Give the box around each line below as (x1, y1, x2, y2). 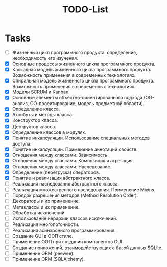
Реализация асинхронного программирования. (12, 227, 116, 233)
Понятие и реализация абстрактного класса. (12, 175, 111, 181)
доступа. (12, 140, 32, 147)
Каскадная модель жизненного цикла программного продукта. (12, 67, 152, 73)
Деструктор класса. (12, 123, 57, 129)
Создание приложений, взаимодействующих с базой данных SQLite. (12, 244, 163, 251)
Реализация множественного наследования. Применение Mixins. (12, 187, 156, 193)
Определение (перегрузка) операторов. (12, 169, 100, 175)
